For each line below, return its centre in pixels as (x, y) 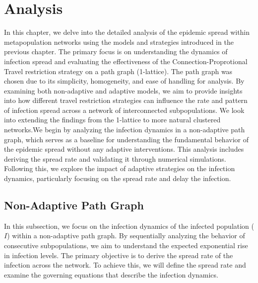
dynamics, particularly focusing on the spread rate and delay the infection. (118, 178)
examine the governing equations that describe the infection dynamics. (111, 274)
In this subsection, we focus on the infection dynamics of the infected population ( (129, 226)
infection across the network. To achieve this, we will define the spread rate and (125, 265)
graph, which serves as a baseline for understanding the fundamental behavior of (126, 139)
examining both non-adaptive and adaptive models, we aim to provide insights (123, 90)
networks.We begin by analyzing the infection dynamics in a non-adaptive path (125, 130)
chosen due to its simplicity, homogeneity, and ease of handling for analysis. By (124, 81)
